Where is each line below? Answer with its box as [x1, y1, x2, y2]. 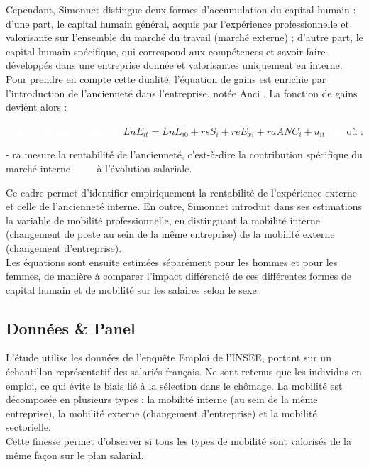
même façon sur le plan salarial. [6, 447, 144, 462]
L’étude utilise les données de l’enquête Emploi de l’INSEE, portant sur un [6, 350, 331, 365]
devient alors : [6, 99, 67, 114]
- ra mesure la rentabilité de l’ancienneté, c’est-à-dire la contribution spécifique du [6, 147, 363, 162]
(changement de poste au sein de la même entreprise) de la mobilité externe [6, 226, 335, 241]
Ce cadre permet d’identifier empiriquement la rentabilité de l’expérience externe [6, 185, 357, 199]
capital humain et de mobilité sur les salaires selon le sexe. [6, 282, 260, 297]
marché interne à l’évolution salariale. [6, 160, 192, 175]
